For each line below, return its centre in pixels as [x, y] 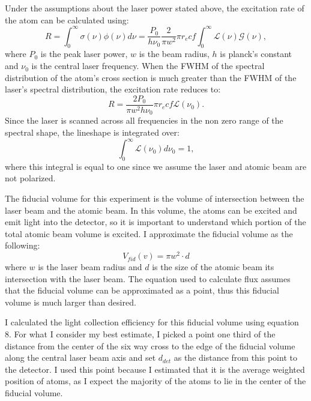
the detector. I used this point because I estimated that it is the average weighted [155, 369]
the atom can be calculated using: [67, 20]
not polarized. [30, 178]
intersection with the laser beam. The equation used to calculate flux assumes [148, 278]
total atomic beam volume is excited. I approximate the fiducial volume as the [149, 233]
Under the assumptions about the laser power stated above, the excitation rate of [155, 8]
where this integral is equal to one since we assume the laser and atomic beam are [156, 166]
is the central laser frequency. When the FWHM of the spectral [148, 66]
